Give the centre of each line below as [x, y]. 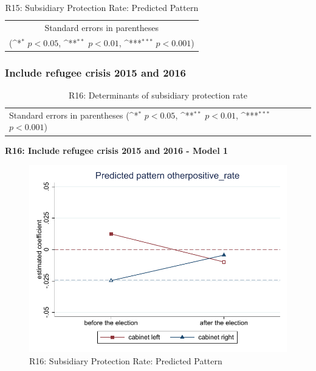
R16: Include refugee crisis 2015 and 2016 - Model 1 [117, 150]
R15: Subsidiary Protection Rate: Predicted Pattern [102, 7]
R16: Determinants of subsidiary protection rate [158, 95]
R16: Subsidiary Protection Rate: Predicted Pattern [126, 361]
